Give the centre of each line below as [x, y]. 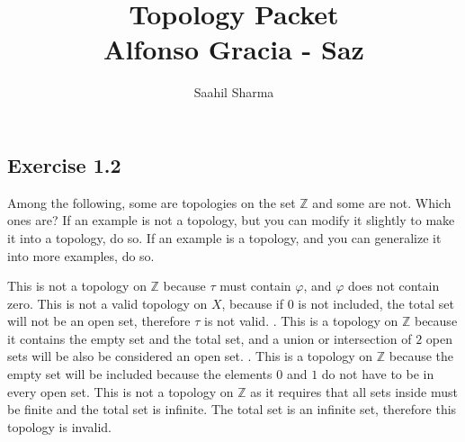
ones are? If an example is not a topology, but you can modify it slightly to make [231, 220]
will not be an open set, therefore [99, 321]
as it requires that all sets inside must [354, 391]
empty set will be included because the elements [140, 374]
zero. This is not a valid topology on [107, 303]
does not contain [394, 286]
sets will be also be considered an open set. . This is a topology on [190, 356]
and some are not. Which [382, 202]
